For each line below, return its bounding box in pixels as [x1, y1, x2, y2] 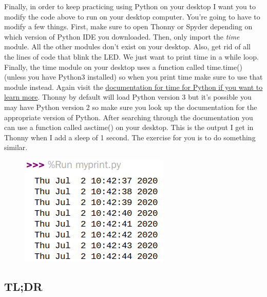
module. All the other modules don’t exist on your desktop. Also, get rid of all [4, 41, 251, 52]
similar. [4, 142, 28, 153]
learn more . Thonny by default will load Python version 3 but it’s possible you [4, 91, 252, 102]
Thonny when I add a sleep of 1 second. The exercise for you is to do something [4, 132, 256, 142]
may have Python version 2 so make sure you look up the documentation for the [4, 101, 257, 112]
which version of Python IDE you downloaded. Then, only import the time [4, 31, 240, 42]
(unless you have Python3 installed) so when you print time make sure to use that [4, 71, 263, 82]
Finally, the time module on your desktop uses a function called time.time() [4, 61, 243, 72]
